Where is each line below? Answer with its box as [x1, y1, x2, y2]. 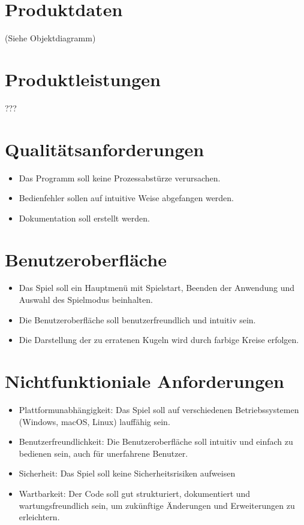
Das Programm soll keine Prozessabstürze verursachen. [19, 171, 221, 184]
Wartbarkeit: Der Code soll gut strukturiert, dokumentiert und [19, 487, 251, 499]
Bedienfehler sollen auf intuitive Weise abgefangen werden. [19, 192, 234, 204]
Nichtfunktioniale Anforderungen [5, 369, 284, 393]
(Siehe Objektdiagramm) [5, 32, 96, 44]
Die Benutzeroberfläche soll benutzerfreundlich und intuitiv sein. [19, 313, 256, 326]
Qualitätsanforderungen [5, 136, 204, 161]
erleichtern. [19, 511, 60, 523]
